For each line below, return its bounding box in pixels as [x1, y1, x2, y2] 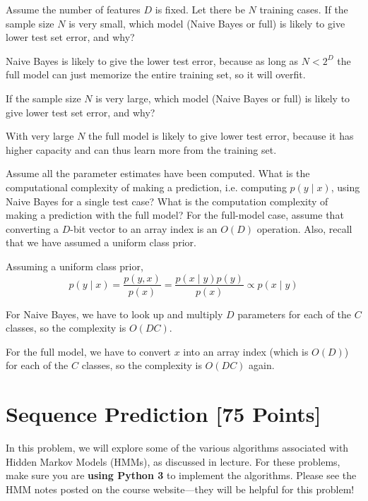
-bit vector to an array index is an [70, 221, 218, 236]
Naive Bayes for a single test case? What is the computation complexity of [6, 193, 328, 208]
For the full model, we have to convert [6, 344, 171, 358]
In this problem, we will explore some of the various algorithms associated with [6, 440, 349, 455]
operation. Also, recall [256, 221, 352, 236]
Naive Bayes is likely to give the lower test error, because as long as [6, 53, 299, 68]
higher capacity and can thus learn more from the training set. [6, 142, 277, 157]
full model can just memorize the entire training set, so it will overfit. [6, 67, 306, 82]
